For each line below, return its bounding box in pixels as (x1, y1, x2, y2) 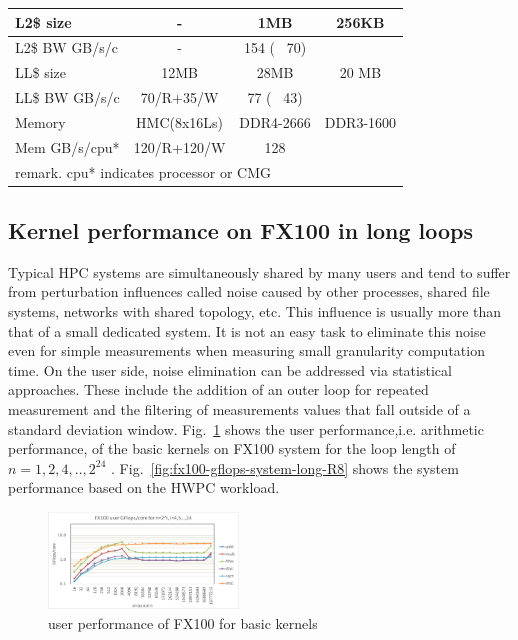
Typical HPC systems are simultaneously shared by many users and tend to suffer (8, 261, 511, 282)
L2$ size (15, 11, 72, 32)
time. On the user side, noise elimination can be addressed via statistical (8, 359, 452, 380)
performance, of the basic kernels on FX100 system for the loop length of (8, 438, 456, 459)
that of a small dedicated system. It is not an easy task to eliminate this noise (8, 320, 486, 341)
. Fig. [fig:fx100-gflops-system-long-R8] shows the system (111, 457, 459, 478)
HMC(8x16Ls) (136, 111, 224, 132)
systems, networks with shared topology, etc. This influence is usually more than (8, 301, 502, 322)
